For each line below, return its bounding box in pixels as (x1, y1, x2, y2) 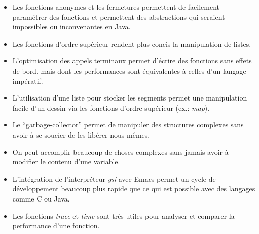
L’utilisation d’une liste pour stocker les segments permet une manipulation (12, 92, 247, 103)
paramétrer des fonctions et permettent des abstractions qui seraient (12, 11, 225, 22)
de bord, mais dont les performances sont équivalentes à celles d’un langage (12, 65, 246, 76)
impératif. (12, 75, 43, 86)
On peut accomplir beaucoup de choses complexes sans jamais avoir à (12, 146, 229, 157)
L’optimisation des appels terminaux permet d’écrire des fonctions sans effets (12, 55, 252, 66)
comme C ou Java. (12, 193, 70, 204)
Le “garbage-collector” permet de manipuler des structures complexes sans (12, 119, 244, 130)
